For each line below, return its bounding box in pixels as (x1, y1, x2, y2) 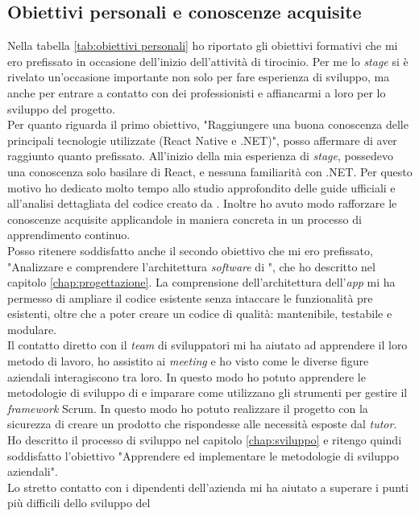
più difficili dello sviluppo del (7, 494, 151, 511)
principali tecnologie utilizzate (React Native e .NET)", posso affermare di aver (7, 131, 397, 148)
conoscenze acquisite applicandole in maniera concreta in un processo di (7, 210, 362, 227)
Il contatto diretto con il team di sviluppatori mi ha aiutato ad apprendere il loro (7, 336, 408, 353)
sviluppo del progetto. (7, 100, 115, 117)
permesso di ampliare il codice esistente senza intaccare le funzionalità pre (7, 289, 373, 306)
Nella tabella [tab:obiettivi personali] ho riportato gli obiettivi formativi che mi (7, 37, 398, 54)
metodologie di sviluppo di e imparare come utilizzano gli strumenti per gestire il (7, 384, 408, 401)
